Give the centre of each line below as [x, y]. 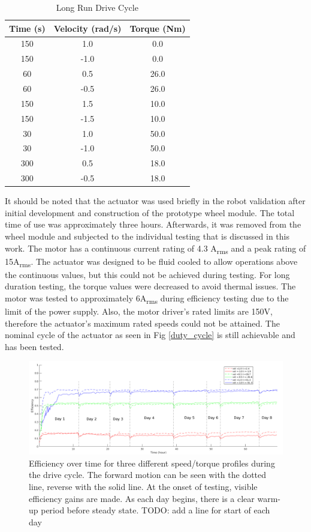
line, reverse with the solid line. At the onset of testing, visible [143, 486]
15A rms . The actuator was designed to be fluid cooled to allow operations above [151, 262]
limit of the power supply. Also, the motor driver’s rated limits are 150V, [139, 311]
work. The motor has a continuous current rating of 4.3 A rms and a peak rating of [155, 249]
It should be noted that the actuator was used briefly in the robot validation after [155, 201]
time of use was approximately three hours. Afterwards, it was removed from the [153, 224]
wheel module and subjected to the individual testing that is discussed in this [147, 236]
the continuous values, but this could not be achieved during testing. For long [147, 274]
